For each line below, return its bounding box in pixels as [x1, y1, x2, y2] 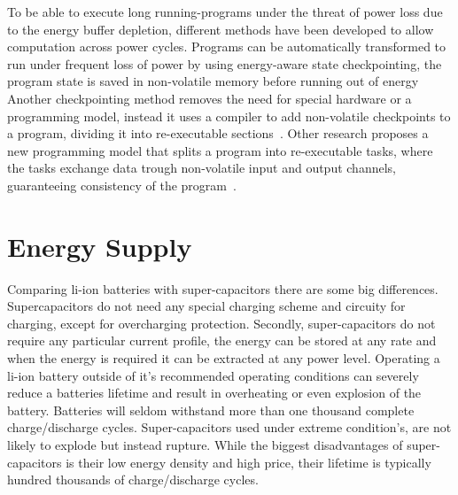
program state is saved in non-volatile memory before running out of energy [7, 72, 419, 90]
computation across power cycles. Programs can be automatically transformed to [7, 37, 446, 56]
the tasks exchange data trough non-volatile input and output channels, [7, 159, 396, 177]
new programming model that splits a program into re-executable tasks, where [7, 141, 433, 159]
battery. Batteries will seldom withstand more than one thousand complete [7, 400, 415, 419]
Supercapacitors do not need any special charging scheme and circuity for [7, 297, 406, 315]
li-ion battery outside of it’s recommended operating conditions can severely [7, 366, 419, 384]
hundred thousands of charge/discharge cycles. [7, 470, 259, 489]
